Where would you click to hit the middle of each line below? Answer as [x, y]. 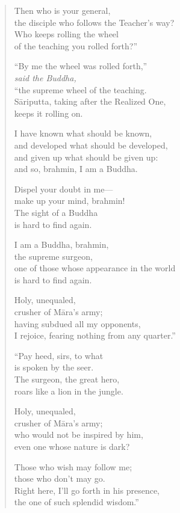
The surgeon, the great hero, [67, 379]
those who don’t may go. [60, 478]
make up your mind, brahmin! [70, 201]
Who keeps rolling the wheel [66, 34]
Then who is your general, [62, 10]
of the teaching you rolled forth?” [76, 45]
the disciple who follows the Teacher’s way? [94, 22]
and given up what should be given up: [86, 157]
